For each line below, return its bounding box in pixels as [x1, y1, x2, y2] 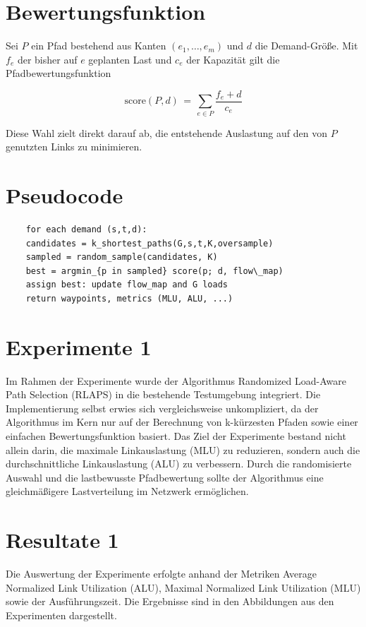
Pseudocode [6, 181, 123, 210]
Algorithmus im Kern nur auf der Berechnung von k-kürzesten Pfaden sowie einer [6, 414, 358, 429]
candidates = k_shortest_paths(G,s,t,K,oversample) [25, 238, 274, 249]
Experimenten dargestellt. [6, 607, 117, 622]
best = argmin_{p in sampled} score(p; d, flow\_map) [25, 265, 283, 276]
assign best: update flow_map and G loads [25, 280, 228, 290]
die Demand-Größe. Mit [255, 38, 358, 53]
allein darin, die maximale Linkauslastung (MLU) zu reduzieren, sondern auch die [6, 442, 360, 457]
